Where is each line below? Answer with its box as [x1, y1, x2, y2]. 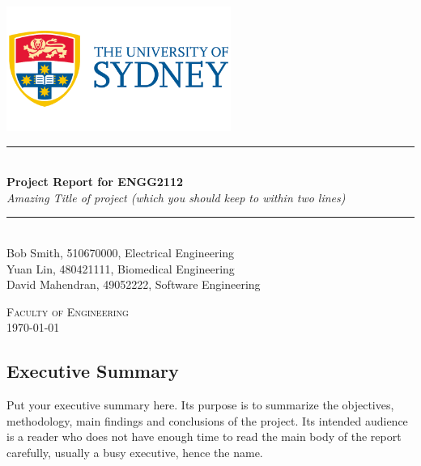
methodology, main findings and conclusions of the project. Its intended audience [6, 412, 408, 429]
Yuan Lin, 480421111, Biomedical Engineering [6, 260, 235, 277]
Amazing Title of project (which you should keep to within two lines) [6, 189, 346, 205]
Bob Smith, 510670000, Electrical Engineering [6, 244, 235, 261]
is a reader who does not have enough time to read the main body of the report [6, 428, 402, 445]
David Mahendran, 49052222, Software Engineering [6, 276, 261, 293]
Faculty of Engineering [6, 303, 129, 320]
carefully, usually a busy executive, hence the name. [6, 443, 263, 460]
